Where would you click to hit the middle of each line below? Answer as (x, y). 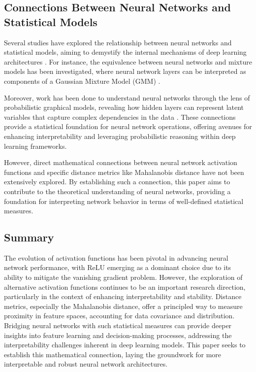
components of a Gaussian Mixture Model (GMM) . (82, 81)
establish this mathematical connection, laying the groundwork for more (113, 354)
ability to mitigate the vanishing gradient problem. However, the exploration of (123, 277)
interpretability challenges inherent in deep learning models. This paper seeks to (125, 345)
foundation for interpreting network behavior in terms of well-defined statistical (124, 201)
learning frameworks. (35, 146)
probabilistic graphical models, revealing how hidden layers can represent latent (124, 107)
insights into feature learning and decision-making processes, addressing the (118, 335)
